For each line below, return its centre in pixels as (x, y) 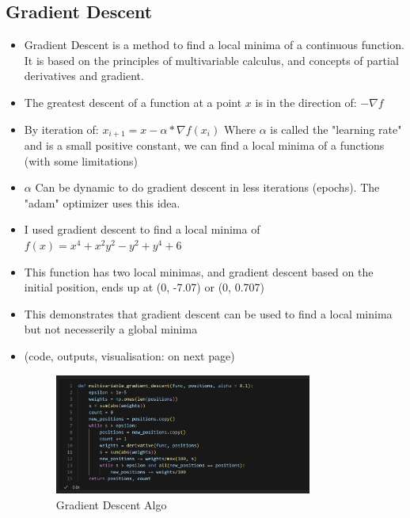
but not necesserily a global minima (111, 329)
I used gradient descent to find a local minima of (142, 229)
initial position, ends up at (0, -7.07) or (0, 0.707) (144, 287)
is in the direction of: (306, 102)
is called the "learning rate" (336, 129)
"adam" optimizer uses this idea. (102, 202)
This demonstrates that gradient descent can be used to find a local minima (208, 313)
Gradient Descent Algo (111, 504)
